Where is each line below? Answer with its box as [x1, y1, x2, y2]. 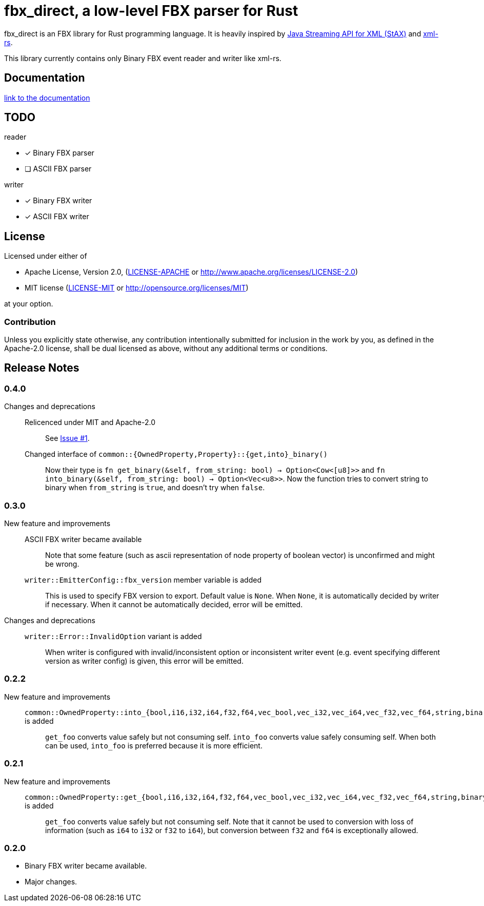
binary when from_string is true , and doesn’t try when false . [45, 483, 265, 492]
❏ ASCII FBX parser [25, 164, 92, 174]
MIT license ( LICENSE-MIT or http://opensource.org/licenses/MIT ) [25, 283, 249, 293]
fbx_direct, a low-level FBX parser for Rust [4, 2, 298, 20]
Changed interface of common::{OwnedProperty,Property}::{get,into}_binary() [25, 450, 328, 459]
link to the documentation [4, 93, 90, 102]
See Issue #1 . [45, 434, 90, 443]
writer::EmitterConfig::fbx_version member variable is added [25, 575, 261, 584]
